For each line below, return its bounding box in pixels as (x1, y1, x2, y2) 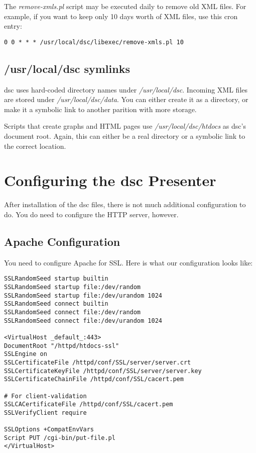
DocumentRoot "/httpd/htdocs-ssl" (4, 342, 119, 349)
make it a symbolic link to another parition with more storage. (4, 104, 197, 114)
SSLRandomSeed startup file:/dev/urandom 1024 (4, 292, 162, 299)
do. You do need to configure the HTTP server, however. (4, 209, 179, 219)
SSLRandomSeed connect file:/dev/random (4, 308, 141, 316)
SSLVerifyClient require (4, 409, 87, 416)
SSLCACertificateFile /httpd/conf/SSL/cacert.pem (4, 401, 173, 408)
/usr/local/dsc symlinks (4, 60, 130, 76)
